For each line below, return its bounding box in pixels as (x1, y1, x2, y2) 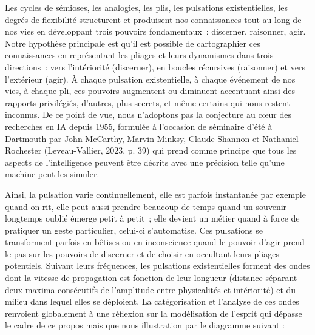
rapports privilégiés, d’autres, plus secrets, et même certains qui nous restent (5, 96, 290, 109)
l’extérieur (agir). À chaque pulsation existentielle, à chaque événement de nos (5, 72, 296, 85)
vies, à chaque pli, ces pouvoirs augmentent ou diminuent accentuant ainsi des (5, 84, 295, 97)
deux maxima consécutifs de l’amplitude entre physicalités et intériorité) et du (5, 283, 296, 296)
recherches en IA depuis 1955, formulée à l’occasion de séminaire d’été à (5, 120, 273, 132)
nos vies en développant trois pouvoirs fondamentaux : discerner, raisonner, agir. (5, 25, 306, 38)
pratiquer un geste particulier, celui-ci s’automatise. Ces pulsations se (5, 223, 263, 236)
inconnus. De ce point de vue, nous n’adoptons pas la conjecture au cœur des (5, 108, 291, 121)
